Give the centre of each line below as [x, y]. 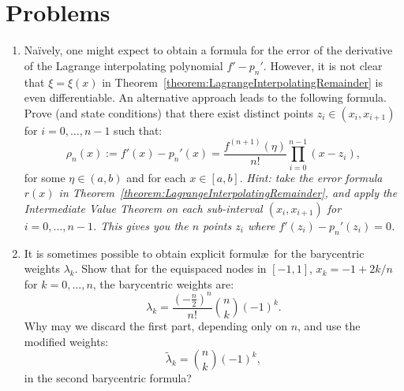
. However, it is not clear [323, 65]
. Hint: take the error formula [311, 177]
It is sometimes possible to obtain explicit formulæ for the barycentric [194, 253]
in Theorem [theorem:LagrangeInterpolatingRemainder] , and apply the [228, 193]
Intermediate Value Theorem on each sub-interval [143, 208]
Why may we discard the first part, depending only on [155, 326]
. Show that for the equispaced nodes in [170, 268]
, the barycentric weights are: [163, 283]
